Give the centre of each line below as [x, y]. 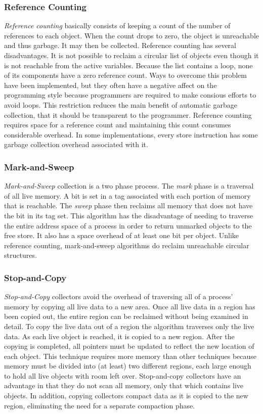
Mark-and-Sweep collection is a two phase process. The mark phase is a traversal [129, 186]
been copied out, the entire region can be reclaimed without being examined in [126, 316]
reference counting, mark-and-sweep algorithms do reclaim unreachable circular [127, 245]
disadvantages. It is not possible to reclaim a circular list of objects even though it [131, 55]
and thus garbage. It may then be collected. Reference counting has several [120, 45]
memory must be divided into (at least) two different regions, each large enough [128, 366]
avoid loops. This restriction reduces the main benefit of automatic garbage [121, 104]
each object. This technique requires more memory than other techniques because [130, 356]
